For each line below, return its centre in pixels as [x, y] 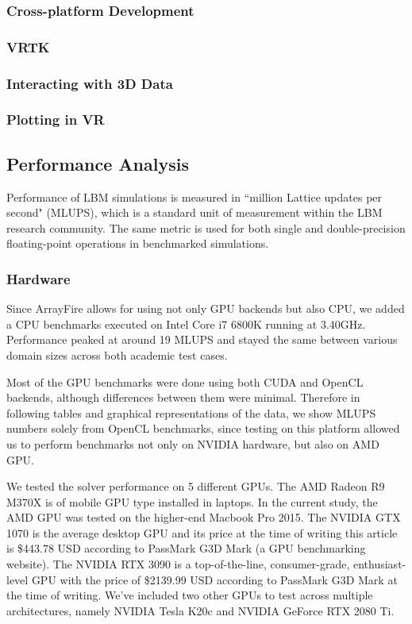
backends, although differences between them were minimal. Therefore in [183, 397]
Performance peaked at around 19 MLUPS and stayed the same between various [202, 339]
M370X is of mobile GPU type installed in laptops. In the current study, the [192, 501]
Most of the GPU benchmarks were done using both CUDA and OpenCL [185, 381]
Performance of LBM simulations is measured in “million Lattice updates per [194, 196]
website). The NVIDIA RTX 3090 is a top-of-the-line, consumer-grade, [178, 564]
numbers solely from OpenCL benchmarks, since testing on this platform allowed [203, 428]
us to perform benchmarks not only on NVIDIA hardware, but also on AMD [193, 443]
